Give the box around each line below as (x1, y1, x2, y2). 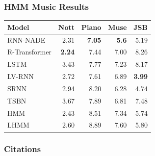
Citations (4, 143, 41, 155)
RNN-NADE (7, 34, 46, 45)
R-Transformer (7, 47, 52, 57)
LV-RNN (7, 71, 34, 81)
